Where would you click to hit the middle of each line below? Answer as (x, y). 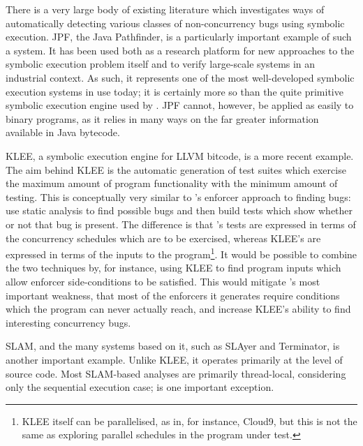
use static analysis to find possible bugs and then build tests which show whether (179, 210)
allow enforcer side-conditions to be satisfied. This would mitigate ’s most (163, 281)
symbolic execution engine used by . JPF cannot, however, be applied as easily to (180, 105)
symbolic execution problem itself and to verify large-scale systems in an (161, 64)
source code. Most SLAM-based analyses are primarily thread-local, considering (176, 373)
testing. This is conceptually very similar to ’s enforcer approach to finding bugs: (178, 196)
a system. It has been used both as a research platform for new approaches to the (180, 50)
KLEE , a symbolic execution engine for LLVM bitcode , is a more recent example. (180, 155)
